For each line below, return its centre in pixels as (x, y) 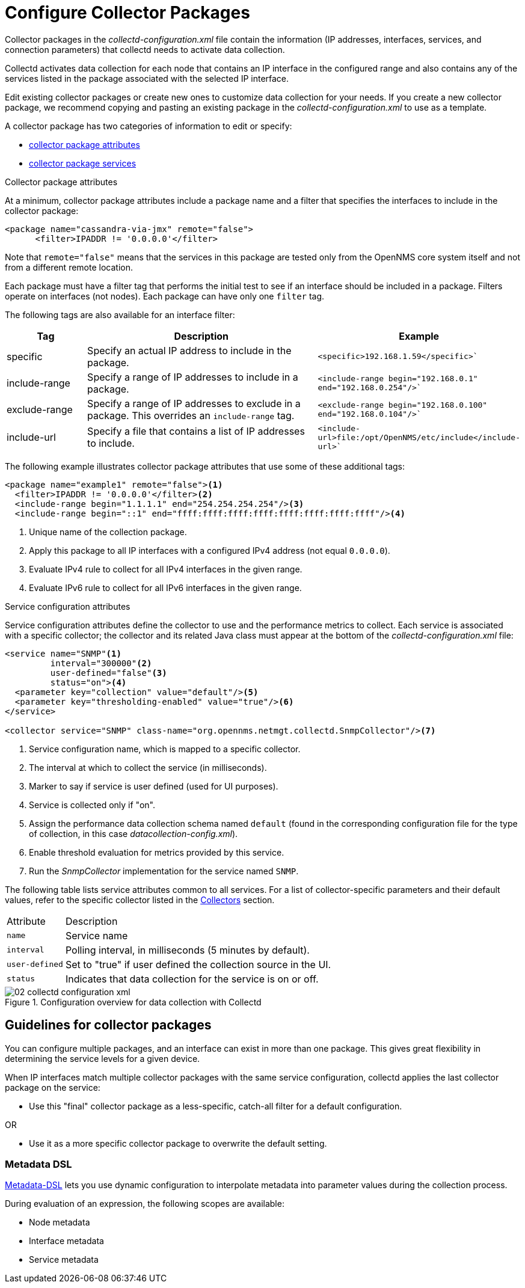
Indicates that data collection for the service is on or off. (192, 979)
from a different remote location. (69, 267)
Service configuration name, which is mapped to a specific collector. (165, 749)
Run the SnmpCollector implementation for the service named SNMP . (164, 871)
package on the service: (53, 1087)
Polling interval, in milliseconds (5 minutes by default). (187, 950)
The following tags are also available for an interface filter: (120, 314)
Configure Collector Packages (127, 13)
